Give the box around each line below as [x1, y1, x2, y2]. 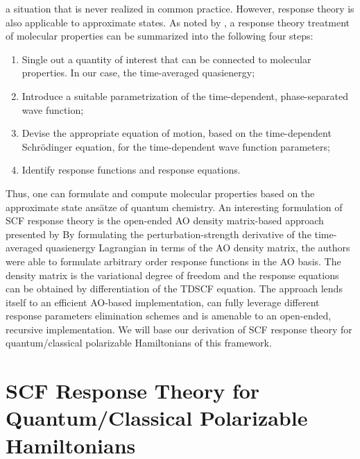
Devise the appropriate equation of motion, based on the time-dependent [22, 126, 332, 140]
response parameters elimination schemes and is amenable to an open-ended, [6, 308, 332, 323]
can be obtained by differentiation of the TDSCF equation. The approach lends [6, 281, 343, 296]
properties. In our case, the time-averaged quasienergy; [22, 65, 255, 80]
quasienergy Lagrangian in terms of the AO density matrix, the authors [45, 240, 350, 255]
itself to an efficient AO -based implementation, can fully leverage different [6, 294, 320, 309]
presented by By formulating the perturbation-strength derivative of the [6, 226, 311, 241]
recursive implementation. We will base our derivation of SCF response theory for [6, 322, 352, 336]
